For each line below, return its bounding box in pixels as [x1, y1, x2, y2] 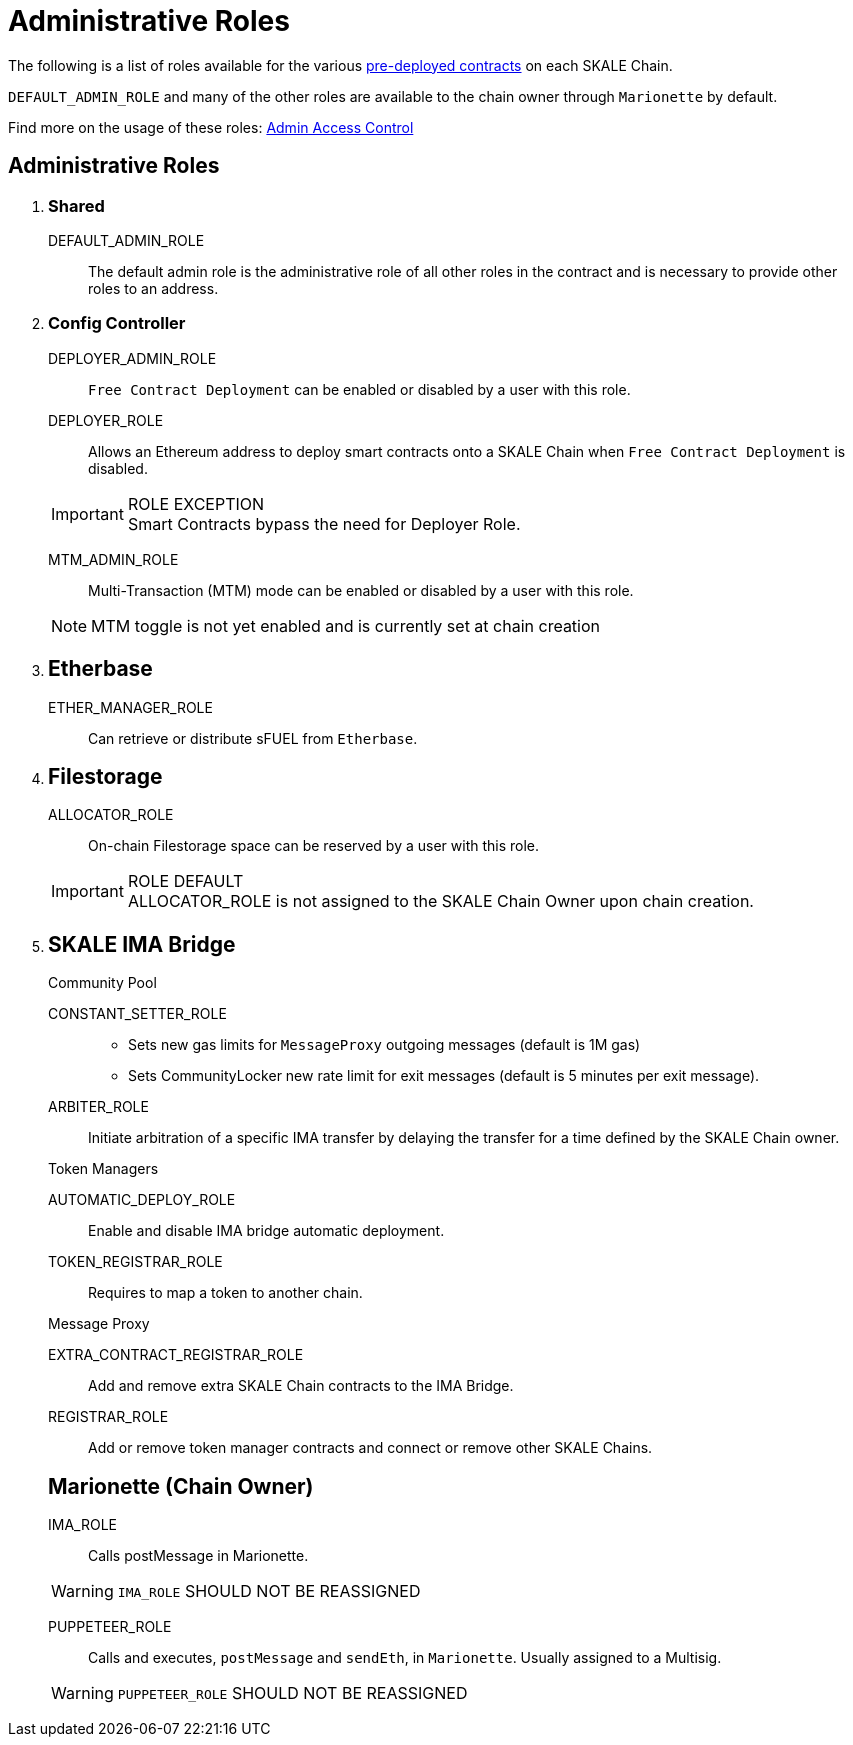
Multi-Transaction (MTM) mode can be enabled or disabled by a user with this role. [88, 581, 634, 599]
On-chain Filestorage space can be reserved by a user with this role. [88, 837, 540, 855]
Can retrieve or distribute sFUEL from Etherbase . [88, 729, 418, 747]
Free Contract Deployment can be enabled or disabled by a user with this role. [88, 380, 631, 398]
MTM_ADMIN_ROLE [48, 550, 179, 568]
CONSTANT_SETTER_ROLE [48, 1005, 227, 1023]
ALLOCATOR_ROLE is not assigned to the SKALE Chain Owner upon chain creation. [127, 891, 754, 912]
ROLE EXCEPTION [127, 493, 265, 514]
